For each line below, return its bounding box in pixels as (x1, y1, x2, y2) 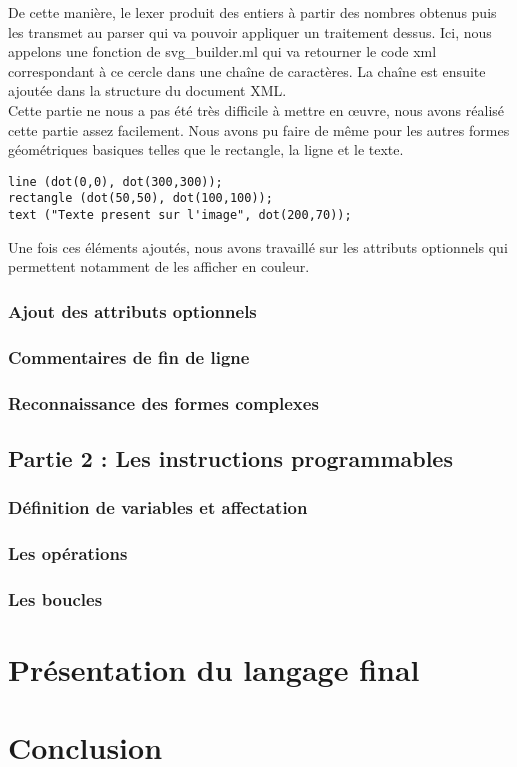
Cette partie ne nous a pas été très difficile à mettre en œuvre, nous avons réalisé (8, 99, 505, 120)
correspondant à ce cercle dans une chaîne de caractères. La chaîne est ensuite (8, 60, 486, 81)
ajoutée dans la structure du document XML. (8, 80, 287, 101)
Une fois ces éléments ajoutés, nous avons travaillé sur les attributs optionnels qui (8, 236, 508, 257)
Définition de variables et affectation (8, 495, 308, 520)
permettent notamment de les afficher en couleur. (8, 256, 310, 277)
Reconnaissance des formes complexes (8, 390, 319, 415)
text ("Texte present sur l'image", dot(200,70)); (8, 208, 352, 223)
